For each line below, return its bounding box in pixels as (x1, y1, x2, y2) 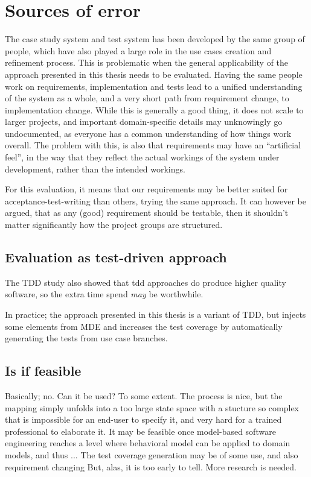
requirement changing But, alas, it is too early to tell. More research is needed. (5, 460, 297, 473)
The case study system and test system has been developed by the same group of (5, 33, 305, 45)
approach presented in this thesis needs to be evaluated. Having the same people (5, 68, 303, 80)
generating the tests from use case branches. (5, 332, 168, 344)
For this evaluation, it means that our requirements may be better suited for (5, 183, 288, 195)
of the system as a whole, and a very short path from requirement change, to (5, 92, 289, 104)
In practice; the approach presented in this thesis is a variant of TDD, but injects (5, 308, 306, 321)
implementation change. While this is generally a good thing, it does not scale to (5, 103, 304, 116)
